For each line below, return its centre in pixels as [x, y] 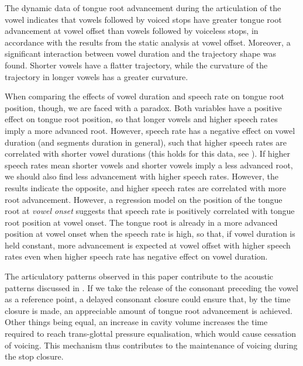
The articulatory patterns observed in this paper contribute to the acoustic [139, 276]
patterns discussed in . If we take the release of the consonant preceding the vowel [151, 287]
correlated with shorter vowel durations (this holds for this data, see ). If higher [148, 153]
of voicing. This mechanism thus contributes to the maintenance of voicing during [151, 345]
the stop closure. [34, 356]
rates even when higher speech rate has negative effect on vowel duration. [136, 256]
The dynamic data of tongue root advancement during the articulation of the [143, 8]
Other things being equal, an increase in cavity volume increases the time [136, 322]
